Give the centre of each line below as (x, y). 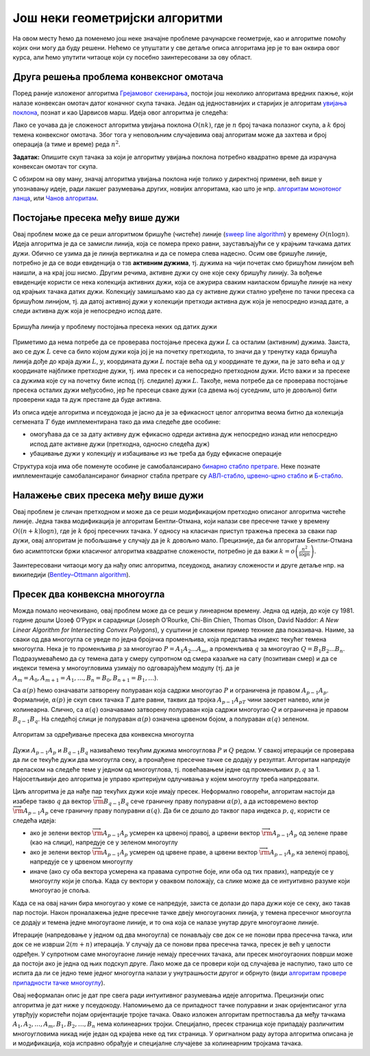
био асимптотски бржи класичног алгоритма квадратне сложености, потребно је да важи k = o (154, 551)
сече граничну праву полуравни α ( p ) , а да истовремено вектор (224, 801)
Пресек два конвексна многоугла (89, 594)
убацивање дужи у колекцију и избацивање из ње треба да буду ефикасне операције (156, 454)
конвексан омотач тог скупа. (55, 166)
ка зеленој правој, (323, 852)
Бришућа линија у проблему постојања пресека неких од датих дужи (115, 326)
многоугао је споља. (60, 890)
